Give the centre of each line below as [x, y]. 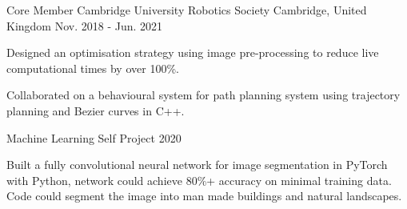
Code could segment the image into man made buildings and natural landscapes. [204, 196]
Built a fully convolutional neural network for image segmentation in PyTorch [197, 165]
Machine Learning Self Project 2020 [94, 137]
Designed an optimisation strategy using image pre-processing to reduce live [193, 52]
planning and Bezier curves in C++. [96, 110]
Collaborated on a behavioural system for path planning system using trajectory [203, 95]
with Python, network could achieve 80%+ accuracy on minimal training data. [199, 180]
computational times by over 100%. [93, 68]
